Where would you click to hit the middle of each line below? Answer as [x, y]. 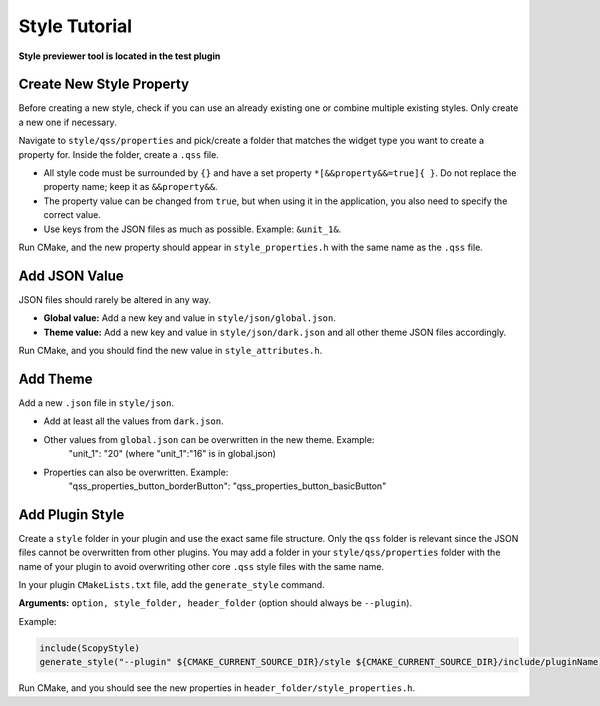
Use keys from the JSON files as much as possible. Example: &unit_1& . [192, 229]
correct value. [72, 215]
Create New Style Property [104, 84]
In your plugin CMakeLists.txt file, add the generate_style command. [171, 584]
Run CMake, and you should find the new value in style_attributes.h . [170, 351]
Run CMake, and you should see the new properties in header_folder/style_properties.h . [217, 688]
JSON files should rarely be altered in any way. [115, 299]
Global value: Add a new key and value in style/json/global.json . [190, 318]
